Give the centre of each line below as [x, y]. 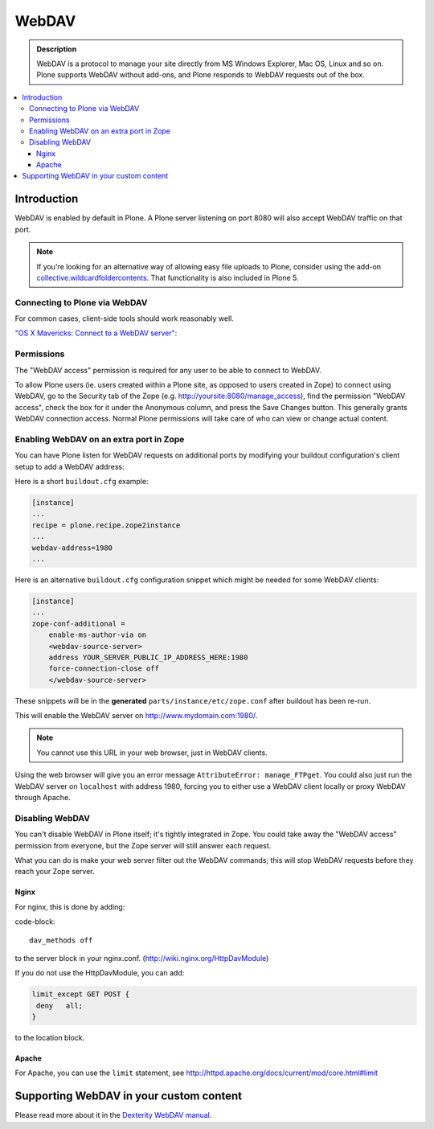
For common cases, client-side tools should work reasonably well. [125, 318]
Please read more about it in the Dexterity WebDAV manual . [113, 1115]
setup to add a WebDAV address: [70, 466]
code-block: [35, 922]
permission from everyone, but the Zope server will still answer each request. [143, 845]
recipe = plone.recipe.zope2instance [106, 525]
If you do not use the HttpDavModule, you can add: [100, 973]
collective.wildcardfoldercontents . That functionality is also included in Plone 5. [168, 277]
